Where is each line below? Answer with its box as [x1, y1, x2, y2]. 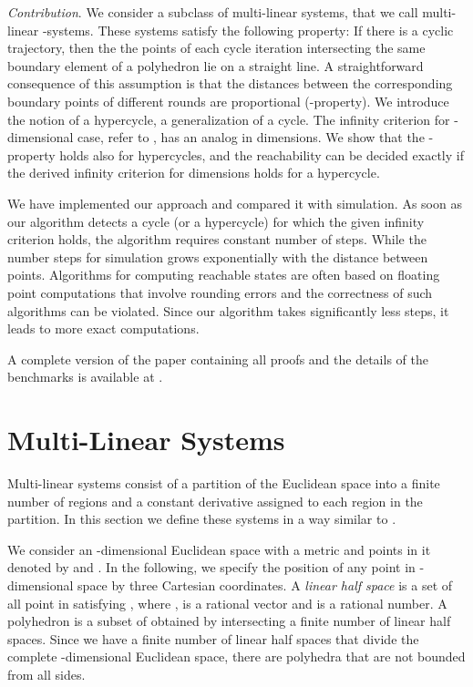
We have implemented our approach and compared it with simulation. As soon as [7, 193, 462, 212]
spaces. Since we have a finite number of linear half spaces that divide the [7, 629, 419, 648]
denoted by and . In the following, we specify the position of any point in [7, 558, 416, 577]
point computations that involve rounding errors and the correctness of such [7, 282, 433, 302]
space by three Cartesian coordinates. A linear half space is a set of [77, 575, 453, 594]
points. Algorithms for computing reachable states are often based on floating [7, 265, 440, 284]
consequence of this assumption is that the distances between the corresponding [7, 74, 453, 93]
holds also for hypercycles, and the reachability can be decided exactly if [59, 145, 464, 164]
